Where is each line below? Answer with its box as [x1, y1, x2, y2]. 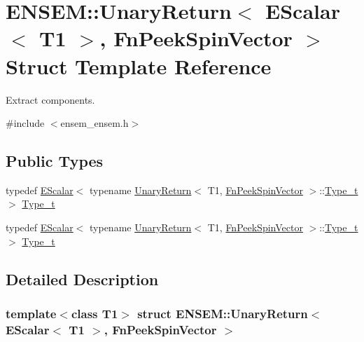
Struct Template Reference [6, 51, 272, 80]
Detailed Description [6, 268, 159, 289]
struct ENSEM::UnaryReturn [137, 304, 308, 322]
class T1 [71, 304, 118, 322]
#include [6, 116, 45, 130]
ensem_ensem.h [60, 116, 129, 130]
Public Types [6, 150, 104, 172]
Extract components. [6, 92, 95, 107]
